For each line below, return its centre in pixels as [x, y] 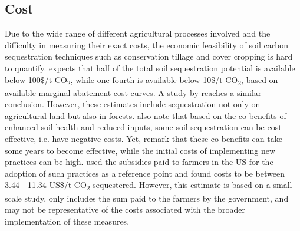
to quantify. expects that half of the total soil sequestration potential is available [150, 67]
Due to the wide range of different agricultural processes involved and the [138, 33]
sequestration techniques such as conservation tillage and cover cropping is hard [149, 56]
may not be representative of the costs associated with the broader [125, 209]
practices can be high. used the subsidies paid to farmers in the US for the [139, 162]
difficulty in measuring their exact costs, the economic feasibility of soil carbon [147, 44]
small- [284, 185]
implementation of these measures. [67, 221]
